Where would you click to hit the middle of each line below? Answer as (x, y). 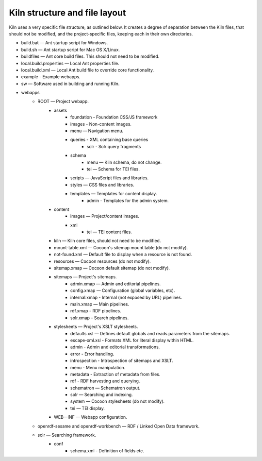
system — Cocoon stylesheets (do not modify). (118, 401)
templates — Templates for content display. (114, 194)
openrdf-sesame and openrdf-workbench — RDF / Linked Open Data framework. (119, 426)
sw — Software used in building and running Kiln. (70, 84)
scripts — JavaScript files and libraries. (110, 178)
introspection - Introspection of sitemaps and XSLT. (122, 361)
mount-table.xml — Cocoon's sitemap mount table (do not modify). (121, 247)
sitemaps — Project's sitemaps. (85, 277)
